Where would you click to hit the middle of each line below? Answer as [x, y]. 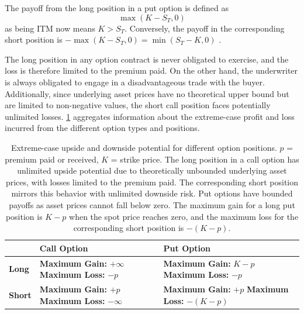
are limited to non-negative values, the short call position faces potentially [138, 105]
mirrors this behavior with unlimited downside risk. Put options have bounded [152, 193]
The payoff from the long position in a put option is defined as [117, 8]
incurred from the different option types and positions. [102, 128]
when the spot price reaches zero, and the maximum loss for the [184, 216]
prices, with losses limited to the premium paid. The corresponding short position [152, 182]
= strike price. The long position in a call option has [205, 159]
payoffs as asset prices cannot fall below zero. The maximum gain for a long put [152, 204]
